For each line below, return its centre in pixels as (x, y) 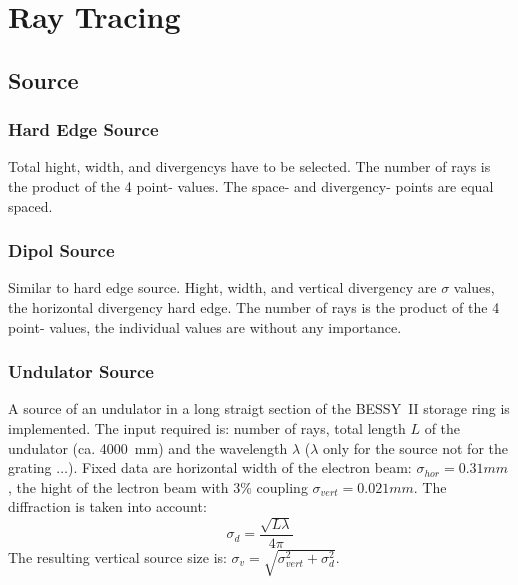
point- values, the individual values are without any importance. (205, 326)
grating (30, 467)
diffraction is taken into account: (107, 506)
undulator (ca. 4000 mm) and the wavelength (148, 447)
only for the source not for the (415, 447)
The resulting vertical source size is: (117, 556)
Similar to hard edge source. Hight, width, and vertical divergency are (222, 287)
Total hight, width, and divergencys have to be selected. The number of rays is (249, 166)
